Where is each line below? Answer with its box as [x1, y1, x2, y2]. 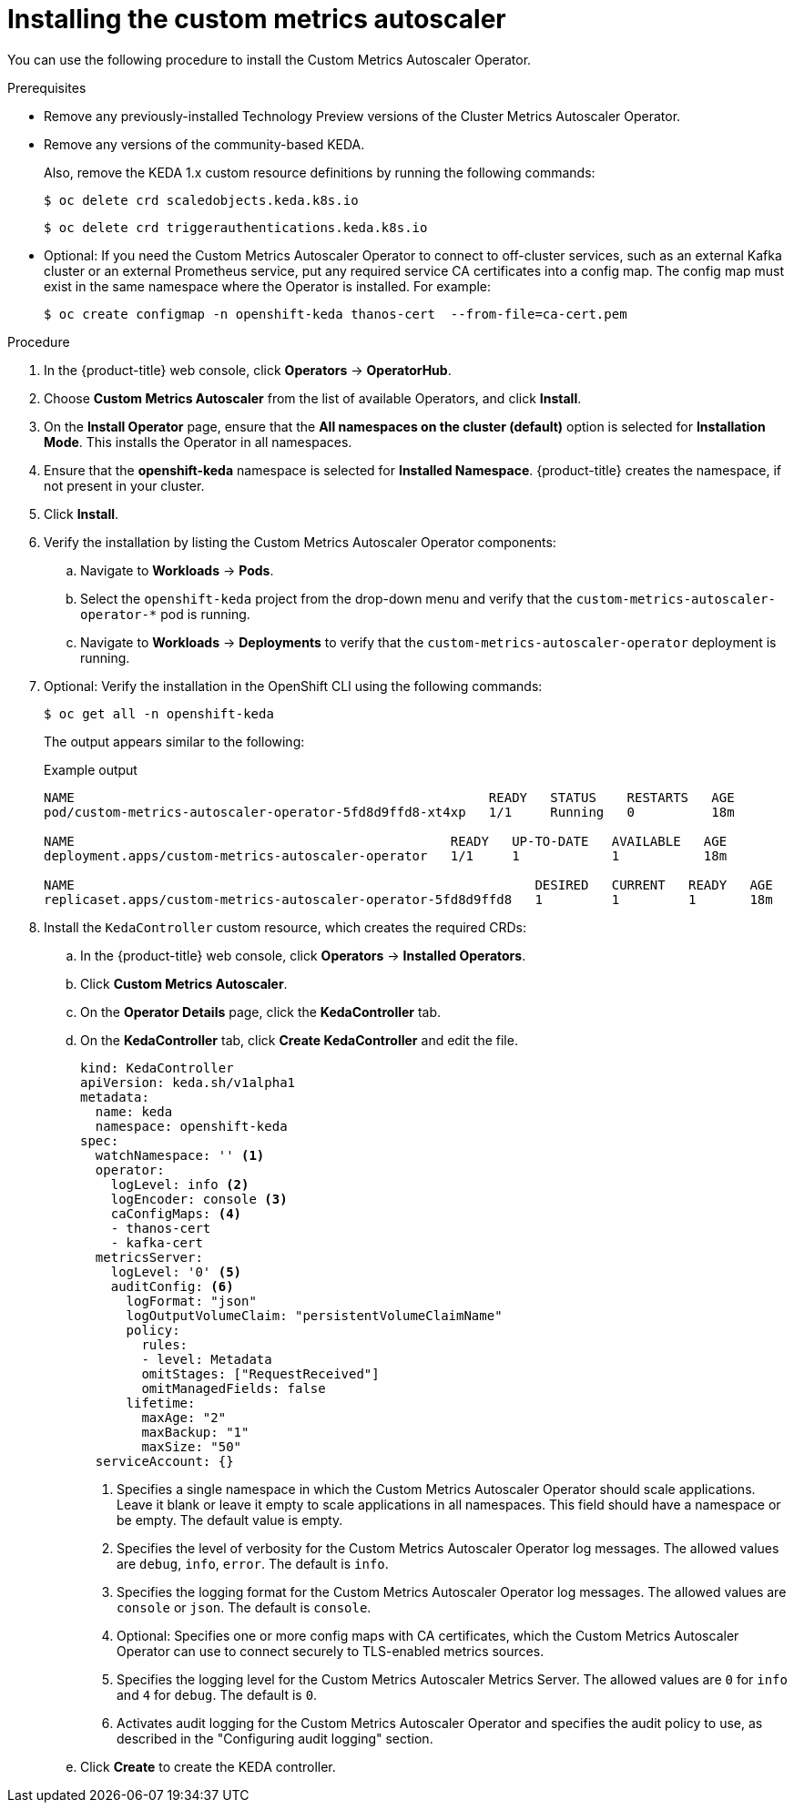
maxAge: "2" [141, 1409, 227, 1425]
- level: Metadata [141, 1351, 272, 1367]
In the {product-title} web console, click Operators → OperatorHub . [44, 361, 452, 378]
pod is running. [160, 605, 250, 622]
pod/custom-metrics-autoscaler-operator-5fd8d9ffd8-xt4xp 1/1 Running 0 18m [44, 804, 735, 819]
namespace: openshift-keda [95, 1118, 288, 1134]
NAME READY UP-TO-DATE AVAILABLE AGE [44, 833, 728, 849]
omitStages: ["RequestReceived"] [141, 1366, 380, 1381]
